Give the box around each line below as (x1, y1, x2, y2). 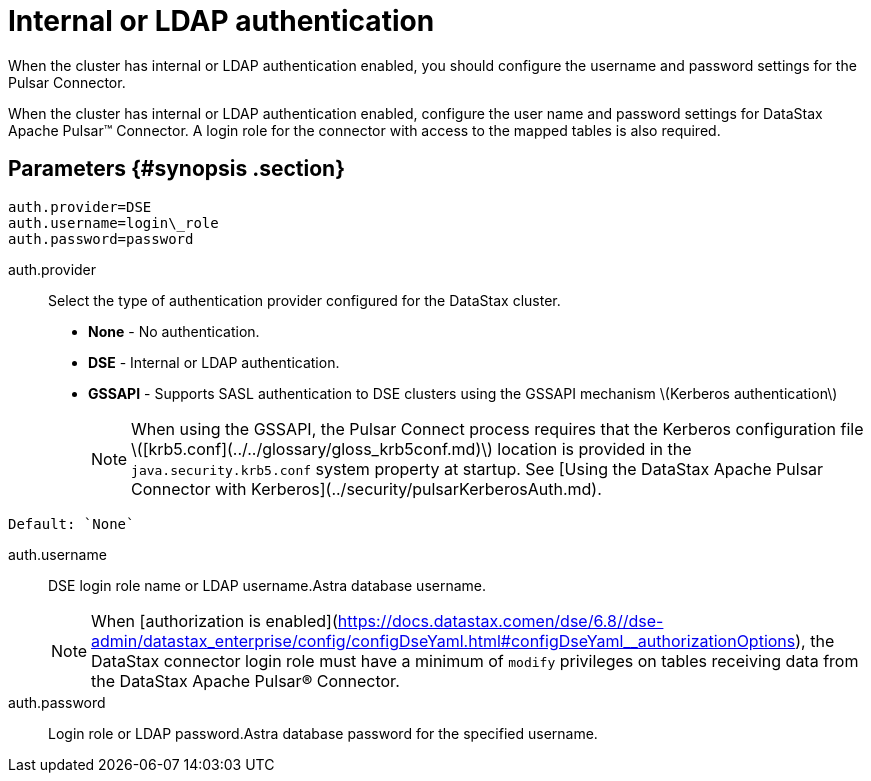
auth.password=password (8, 230, 194, 247)
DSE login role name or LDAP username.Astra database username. (48, 576, 487, 594)
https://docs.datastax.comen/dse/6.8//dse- (337, 610, 664, 631)
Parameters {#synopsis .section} (8, 156, 346, 182)
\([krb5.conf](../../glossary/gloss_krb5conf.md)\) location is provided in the (131, 438, 692, 459)
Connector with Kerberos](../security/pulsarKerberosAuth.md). (131, 478, 602, 499)
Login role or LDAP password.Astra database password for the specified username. (48, 724, 598, 742)
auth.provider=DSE (8, 198, 152, 215)
